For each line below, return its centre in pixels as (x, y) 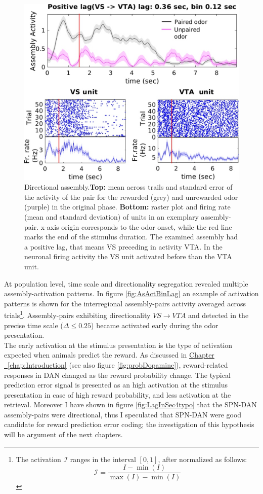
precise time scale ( (34, 325)
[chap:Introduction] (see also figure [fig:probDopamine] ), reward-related (118, 364)
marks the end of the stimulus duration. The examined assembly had (131, 237)
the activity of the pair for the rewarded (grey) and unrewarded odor (131, 197)
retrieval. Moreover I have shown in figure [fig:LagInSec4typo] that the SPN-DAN (130, 404)
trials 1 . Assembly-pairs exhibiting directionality (77, 314)
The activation (38, 459)
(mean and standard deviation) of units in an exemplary (112, 216)
